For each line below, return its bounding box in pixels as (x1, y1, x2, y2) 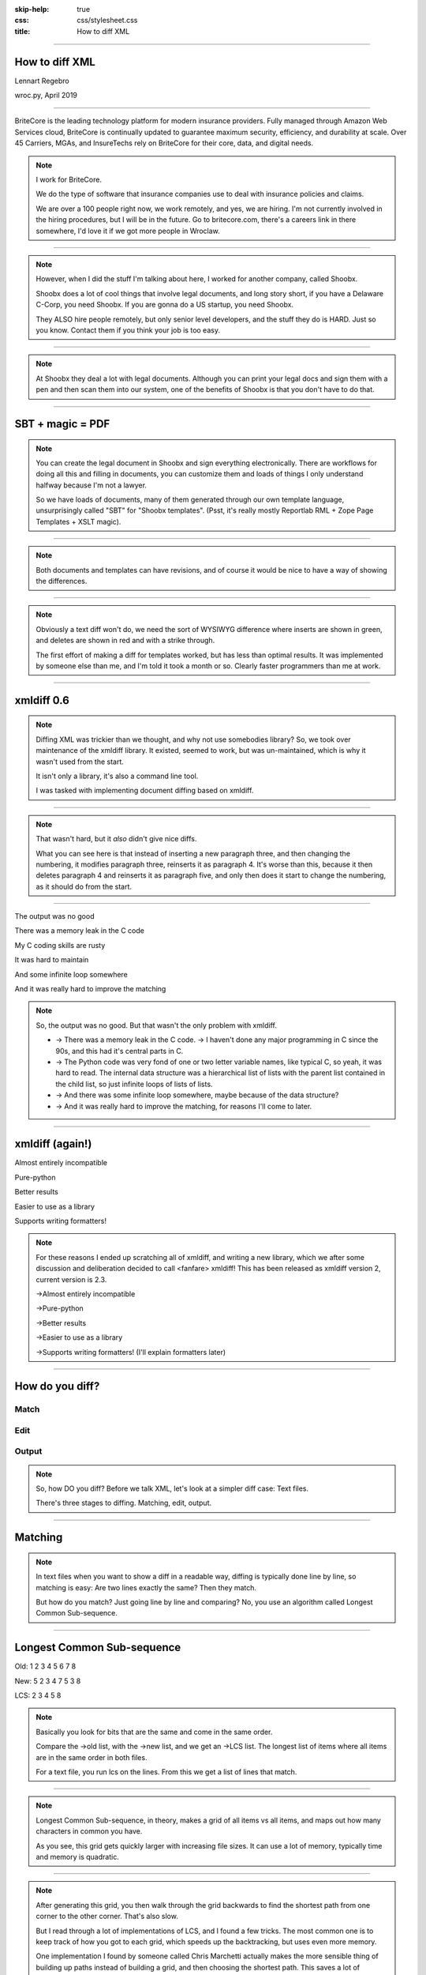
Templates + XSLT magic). (35, 517, 121, 526)
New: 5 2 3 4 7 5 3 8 (14, 1676, 81, 1686)
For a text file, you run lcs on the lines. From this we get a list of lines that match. (35, 1767, 297, 1777)
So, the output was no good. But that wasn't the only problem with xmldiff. (35, 1020, 278, 1030)
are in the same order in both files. (35, 1752, 148, 1762)
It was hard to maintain (14, 955, 89, 965)
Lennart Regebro (14, 76, 70, 85)
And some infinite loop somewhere (14, 969, 128, 979)
